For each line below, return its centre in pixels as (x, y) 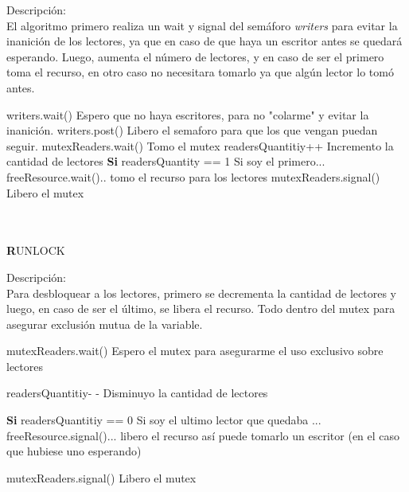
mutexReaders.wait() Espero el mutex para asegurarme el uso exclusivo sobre (195, 351)
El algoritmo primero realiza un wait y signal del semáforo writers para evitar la (202, 25)
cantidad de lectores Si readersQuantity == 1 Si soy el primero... (166, 161)
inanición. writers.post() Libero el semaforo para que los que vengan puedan (192, 130)
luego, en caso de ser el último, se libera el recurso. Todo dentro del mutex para (201, 308)
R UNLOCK (36, 250)
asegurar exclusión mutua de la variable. (105, 324)
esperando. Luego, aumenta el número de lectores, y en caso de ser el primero (195, 56)
